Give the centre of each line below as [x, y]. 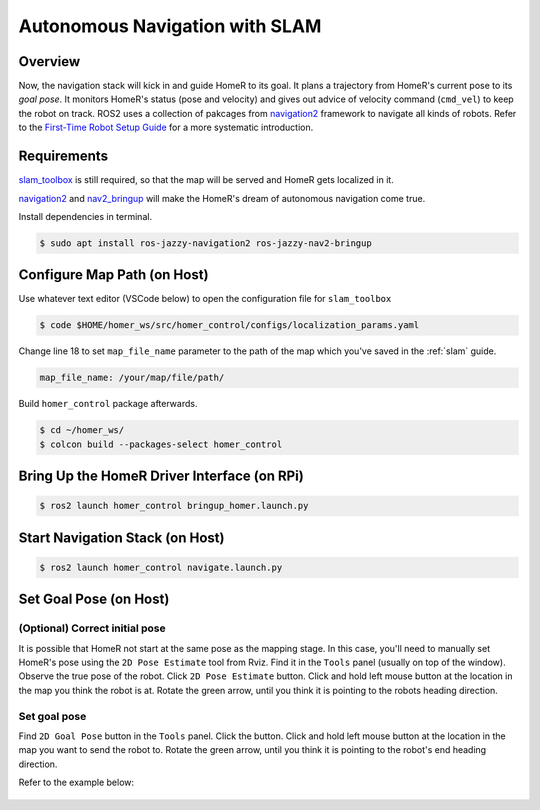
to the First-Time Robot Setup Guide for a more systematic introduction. [166, 127]
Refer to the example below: [76, 782]
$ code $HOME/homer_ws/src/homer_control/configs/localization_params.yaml [229, 325]
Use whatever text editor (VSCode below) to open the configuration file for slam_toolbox [205, 299]
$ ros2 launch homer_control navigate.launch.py [161, 567]
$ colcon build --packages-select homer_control [161, 444]
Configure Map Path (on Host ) [113, 275]
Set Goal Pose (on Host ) [94, 599]
